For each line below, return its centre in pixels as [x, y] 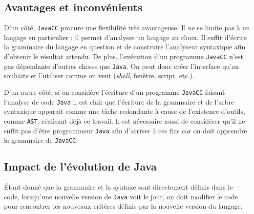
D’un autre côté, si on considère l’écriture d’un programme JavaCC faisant [115, 92]
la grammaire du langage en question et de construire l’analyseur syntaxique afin [125, 47]
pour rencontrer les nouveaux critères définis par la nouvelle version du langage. [123, 206]
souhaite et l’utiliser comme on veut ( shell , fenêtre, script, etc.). [99, 75]
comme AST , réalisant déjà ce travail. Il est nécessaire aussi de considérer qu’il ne [125, 120]
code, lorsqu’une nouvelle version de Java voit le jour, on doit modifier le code [121, 196]
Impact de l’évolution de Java [80, 166]
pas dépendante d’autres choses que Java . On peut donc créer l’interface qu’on [121, 66]
